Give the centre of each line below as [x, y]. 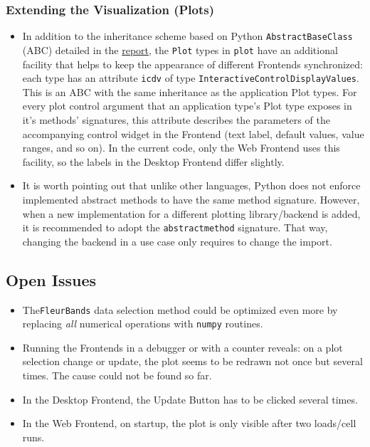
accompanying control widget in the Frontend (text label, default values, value [193, 133]
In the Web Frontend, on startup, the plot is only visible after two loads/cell [189, 423]
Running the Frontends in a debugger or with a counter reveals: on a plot [183, 347]
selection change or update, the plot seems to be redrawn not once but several [192, 361]
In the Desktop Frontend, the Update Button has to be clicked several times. [190, 399]
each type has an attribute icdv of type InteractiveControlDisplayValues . [191, 78]
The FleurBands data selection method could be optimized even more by [180, 309]
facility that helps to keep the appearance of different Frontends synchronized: [192, 64]
